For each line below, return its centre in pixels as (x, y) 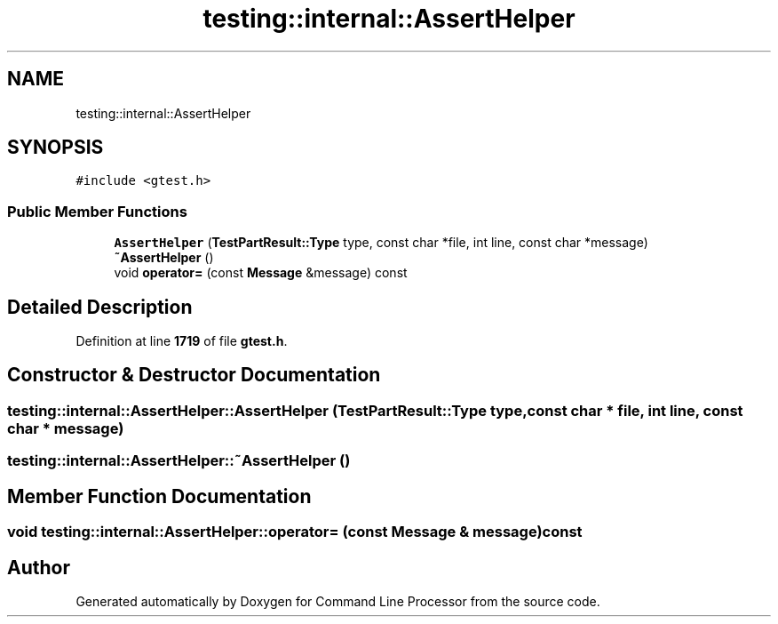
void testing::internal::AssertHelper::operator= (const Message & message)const (295, 532)
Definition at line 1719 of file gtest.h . (182, 341)
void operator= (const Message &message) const (261, 273)
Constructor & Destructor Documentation (194, 375)
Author (39, 567)
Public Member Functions (97, 211)
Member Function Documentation (159, 496)
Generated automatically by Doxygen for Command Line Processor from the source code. (338, 601)
